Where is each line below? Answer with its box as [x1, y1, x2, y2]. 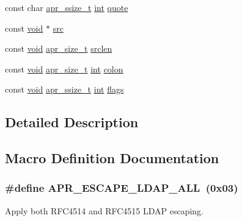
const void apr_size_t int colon [5, 62, 123, 75]
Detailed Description [5, 113, 139, 132]
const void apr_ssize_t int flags [5, 83, 124, 96]
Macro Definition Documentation [5, 149, 219, 167]
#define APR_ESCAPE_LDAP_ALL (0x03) [5, 180, 238, 195]
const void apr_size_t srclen [5, 42, 112, 55]
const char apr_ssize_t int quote [5, 1, 128, 13]
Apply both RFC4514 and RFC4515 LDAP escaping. [5, 204, 204, 217]
